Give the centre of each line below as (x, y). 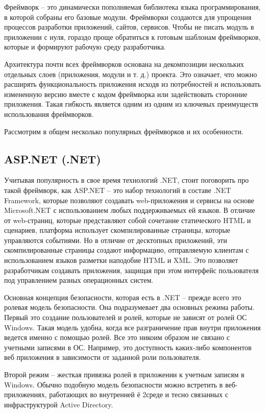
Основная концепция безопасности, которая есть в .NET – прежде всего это (123, 297)
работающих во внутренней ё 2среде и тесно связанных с (139, 394)
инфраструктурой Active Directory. (59, 404)
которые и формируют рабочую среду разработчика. (85, 47)
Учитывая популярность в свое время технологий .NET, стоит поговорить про (126, 180)
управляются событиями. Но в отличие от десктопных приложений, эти (116, 240)
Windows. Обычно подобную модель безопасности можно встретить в (114, 384)
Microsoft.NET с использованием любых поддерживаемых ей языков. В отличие (130, 210)
